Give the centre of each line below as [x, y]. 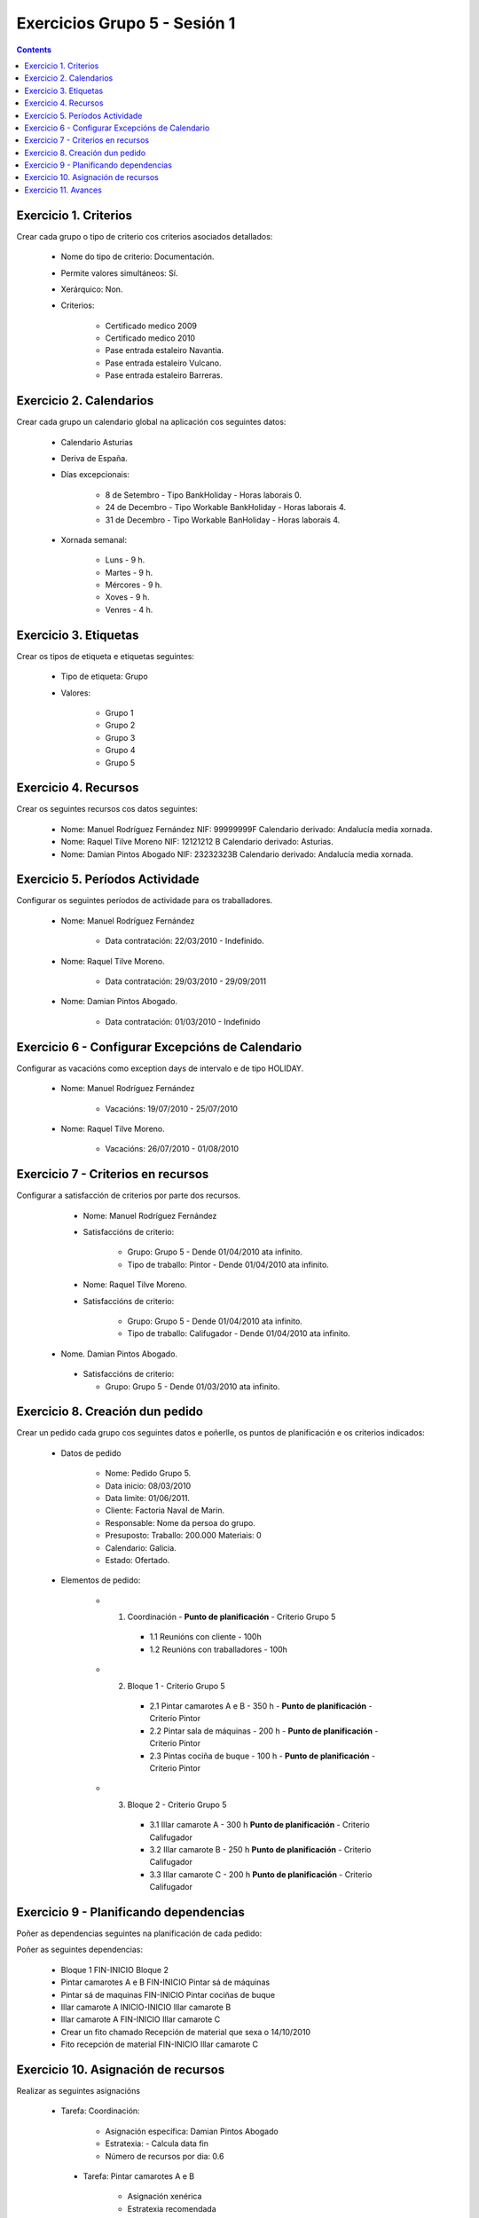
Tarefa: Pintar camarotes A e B [139, 2176]
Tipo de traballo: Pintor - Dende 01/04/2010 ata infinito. [228, 1264]
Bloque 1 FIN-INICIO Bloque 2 [114, 1970]
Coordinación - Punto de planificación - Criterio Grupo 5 [232, 1617]
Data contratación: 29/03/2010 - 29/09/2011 [185, 981]
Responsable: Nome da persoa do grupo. [181, 1522]
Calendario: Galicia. [141, 1547]
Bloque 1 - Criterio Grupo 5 [176, 1686]
